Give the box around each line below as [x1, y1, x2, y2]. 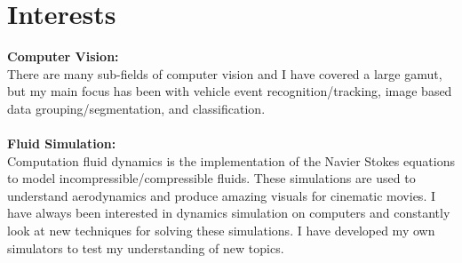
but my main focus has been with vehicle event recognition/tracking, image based [7, 82, 452, 100]
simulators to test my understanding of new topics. [7, 238, 284, 257]
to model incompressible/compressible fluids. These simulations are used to [7, 169, 416, 187]
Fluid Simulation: [7, 134, 116, 153]
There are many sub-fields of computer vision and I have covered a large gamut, [7, 64, 442, 83]
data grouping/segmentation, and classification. [7, 99, 266, 117]
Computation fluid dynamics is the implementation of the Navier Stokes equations [7, 151, 455, 170]
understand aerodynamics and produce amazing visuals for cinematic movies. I [7, 186, 435, 204]
